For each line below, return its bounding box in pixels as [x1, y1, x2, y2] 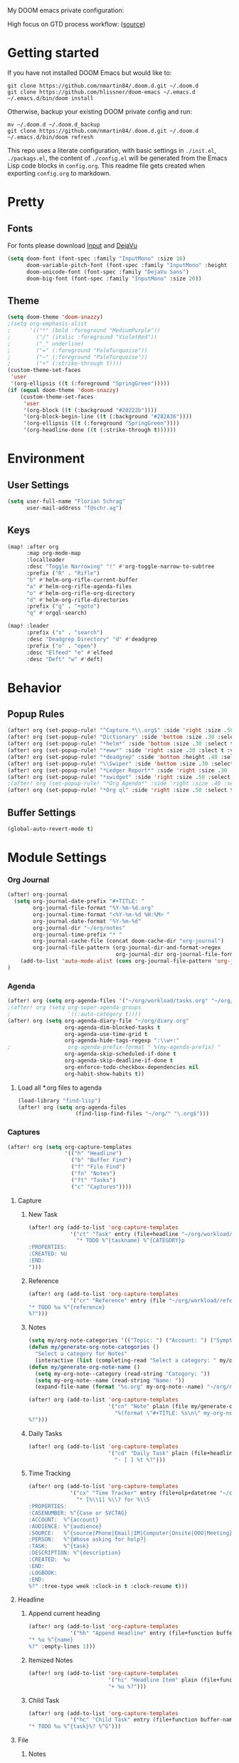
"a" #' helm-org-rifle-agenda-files [26, 583, 132, 590]
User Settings [7, 478, 70, 491]
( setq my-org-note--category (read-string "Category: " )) [34, 1370, 211, 1377]
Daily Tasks [28, 1429, 63, 1437]
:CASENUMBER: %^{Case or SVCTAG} [28, 1510, 128, 1517]
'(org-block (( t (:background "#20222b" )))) [23, 406, 158, 413]
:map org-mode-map [26, 550, 81, 557]
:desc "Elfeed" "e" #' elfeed [26, 649, 113, 656]
